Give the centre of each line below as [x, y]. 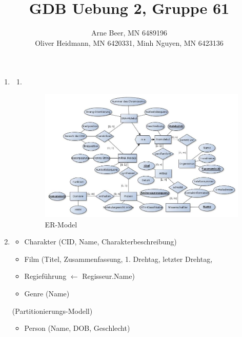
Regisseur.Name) [108, 276]
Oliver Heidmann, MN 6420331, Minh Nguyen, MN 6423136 [129, 42]
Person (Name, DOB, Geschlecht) [77, 328]
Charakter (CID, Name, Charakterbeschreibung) [100, 242]
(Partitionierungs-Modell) [52, 311]
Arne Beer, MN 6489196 [129, 33]
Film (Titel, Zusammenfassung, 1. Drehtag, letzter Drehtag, [118, 259]
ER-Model [61, 224]
